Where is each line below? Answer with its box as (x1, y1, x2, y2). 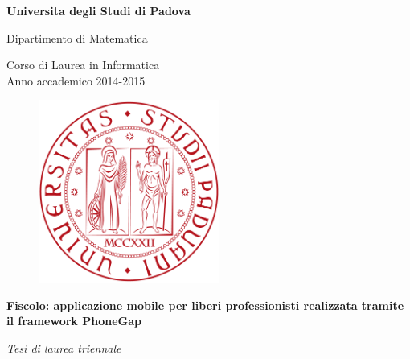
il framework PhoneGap (6, 312, 141, 329)
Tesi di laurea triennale (6, 339, 121, 356)
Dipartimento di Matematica (6, 29, 148, 46)
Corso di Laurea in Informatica (6, 56, 160, 73)
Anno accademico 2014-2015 (6, 72, 146, 89)
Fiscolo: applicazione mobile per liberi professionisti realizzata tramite (6, 296, 404, 313)
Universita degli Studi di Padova (6, 2, 191, 19)
